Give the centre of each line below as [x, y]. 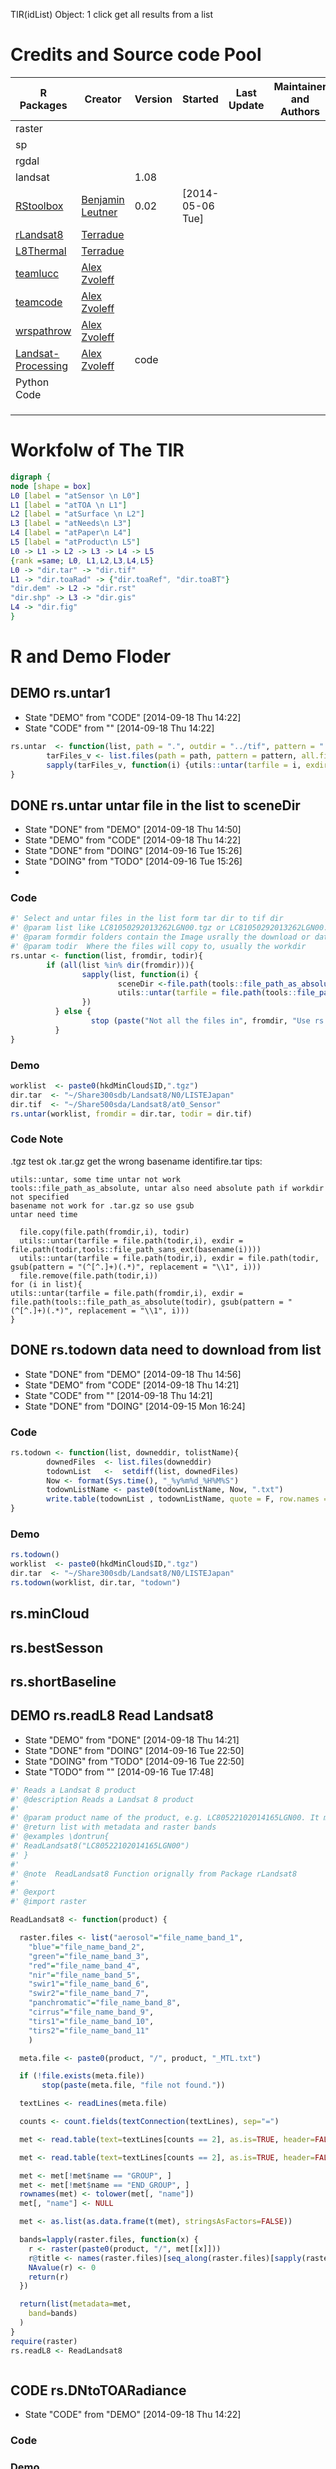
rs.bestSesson [57, 1647]
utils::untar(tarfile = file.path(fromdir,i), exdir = [127, 1293]
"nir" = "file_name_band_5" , [84, 1975]
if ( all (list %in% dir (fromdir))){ [120, 965]
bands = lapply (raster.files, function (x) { [109, 2240]
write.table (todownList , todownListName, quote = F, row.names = [187, 1499]
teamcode [39, 302]
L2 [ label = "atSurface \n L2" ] [77, 514]
